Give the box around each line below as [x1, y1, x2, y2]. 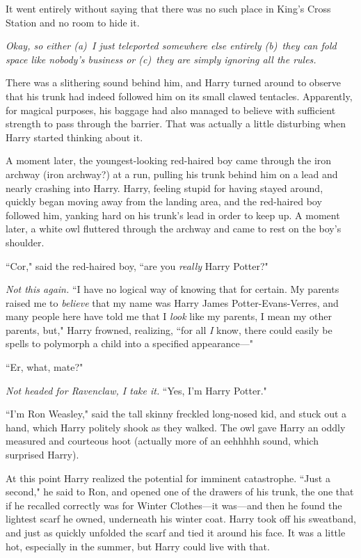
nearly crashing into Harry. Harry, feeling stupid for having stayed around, [6, 180, 323, 195]
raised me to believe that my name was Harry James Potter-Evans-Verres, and [6, 295, 339, 310]
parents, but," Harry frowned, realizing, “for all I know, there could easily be [6, 322, 332, 337]
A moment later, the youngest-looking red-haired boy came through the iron [6, 153, 332, 168]
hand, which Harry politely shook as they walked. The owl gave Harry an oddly [6, 420, 346, 434]
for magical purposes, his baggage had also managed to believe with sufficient [6, 102, 336, 117]
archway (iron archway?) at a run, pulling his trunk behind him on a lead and [6, 166, 338, 181]
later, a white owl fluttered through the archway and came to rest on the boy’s [6, 221, 342, 236]
